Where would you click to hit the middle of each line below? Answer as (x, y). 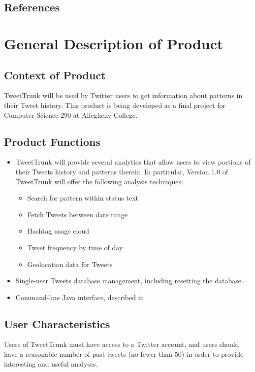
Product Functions (52, 141)
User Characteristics (57, 323)
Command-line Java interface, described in (80, 297)
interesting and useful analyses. (51, 363)
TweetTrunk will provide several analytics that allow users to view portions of (133, 162)
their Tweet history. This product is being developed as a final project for (115, 105)
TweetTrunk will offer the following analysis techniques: (99, 181)
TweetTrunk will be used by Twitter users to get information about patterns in (123, 95)
